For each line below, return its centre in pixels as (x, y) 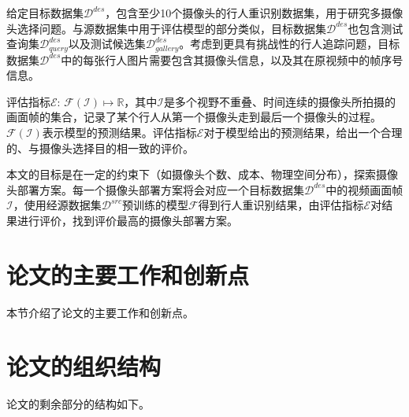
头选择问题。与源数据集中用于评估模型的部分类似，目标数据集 (166, 28)
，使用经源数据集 (57, 205)
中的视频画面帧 (364, 189)
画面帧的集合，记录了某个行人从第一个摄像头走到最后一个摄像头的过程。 (194, 117)
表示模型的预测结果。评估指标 (119, 133)
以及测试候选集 (107, 44)
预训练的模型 (155, 205)
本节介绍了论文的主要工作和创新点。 (100, 312)
